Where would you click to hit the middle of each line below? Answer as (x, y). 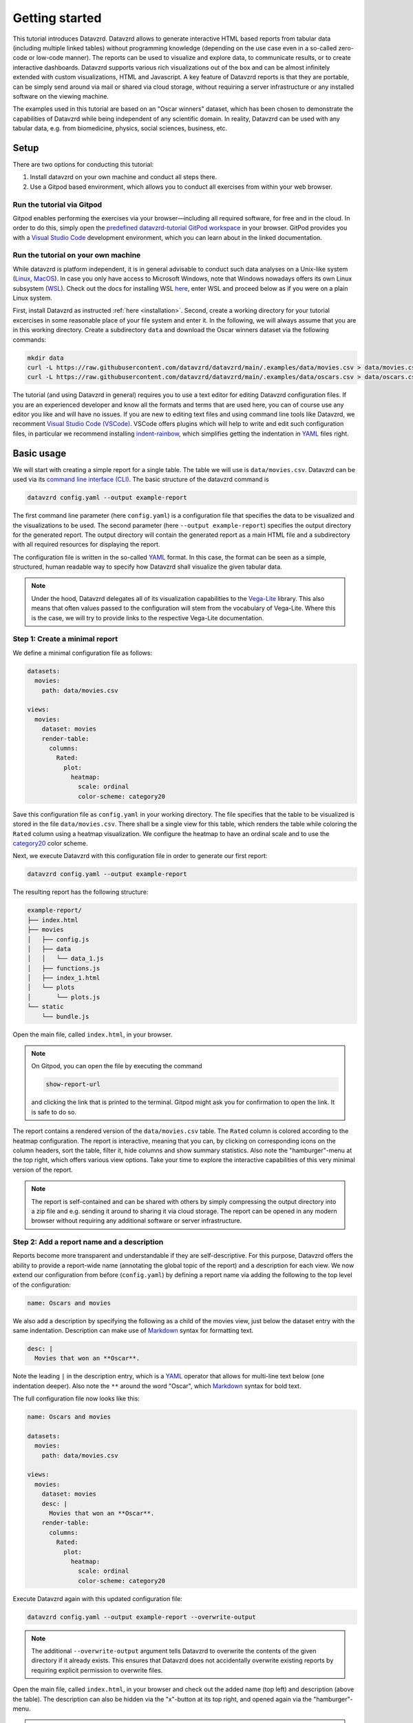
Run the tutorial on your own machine (77, 255)
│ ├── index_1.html (64, 978)
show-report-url (73, 1084)
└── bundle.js (65, 1016)
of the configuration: (42, 1285)
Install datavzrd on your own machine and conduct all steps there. (123, 177)
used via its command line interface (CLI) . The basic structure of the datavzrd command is (141, 480)
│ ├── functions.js (64, 968)
